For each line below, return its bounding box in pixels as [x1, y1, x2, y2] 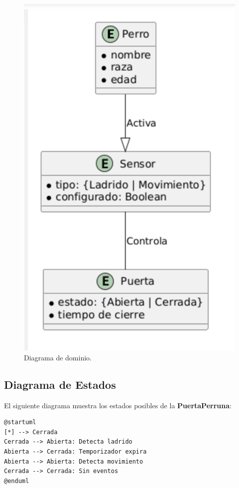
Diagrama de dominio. [24, 352, 92, 362]
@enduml [4, 477, 29, 485]
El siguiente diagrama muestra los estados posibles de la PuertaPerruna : [4, 400, 232, 410]
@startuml [4, 419, 36, 426]
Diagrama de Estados [4, 376, 116, 392]
